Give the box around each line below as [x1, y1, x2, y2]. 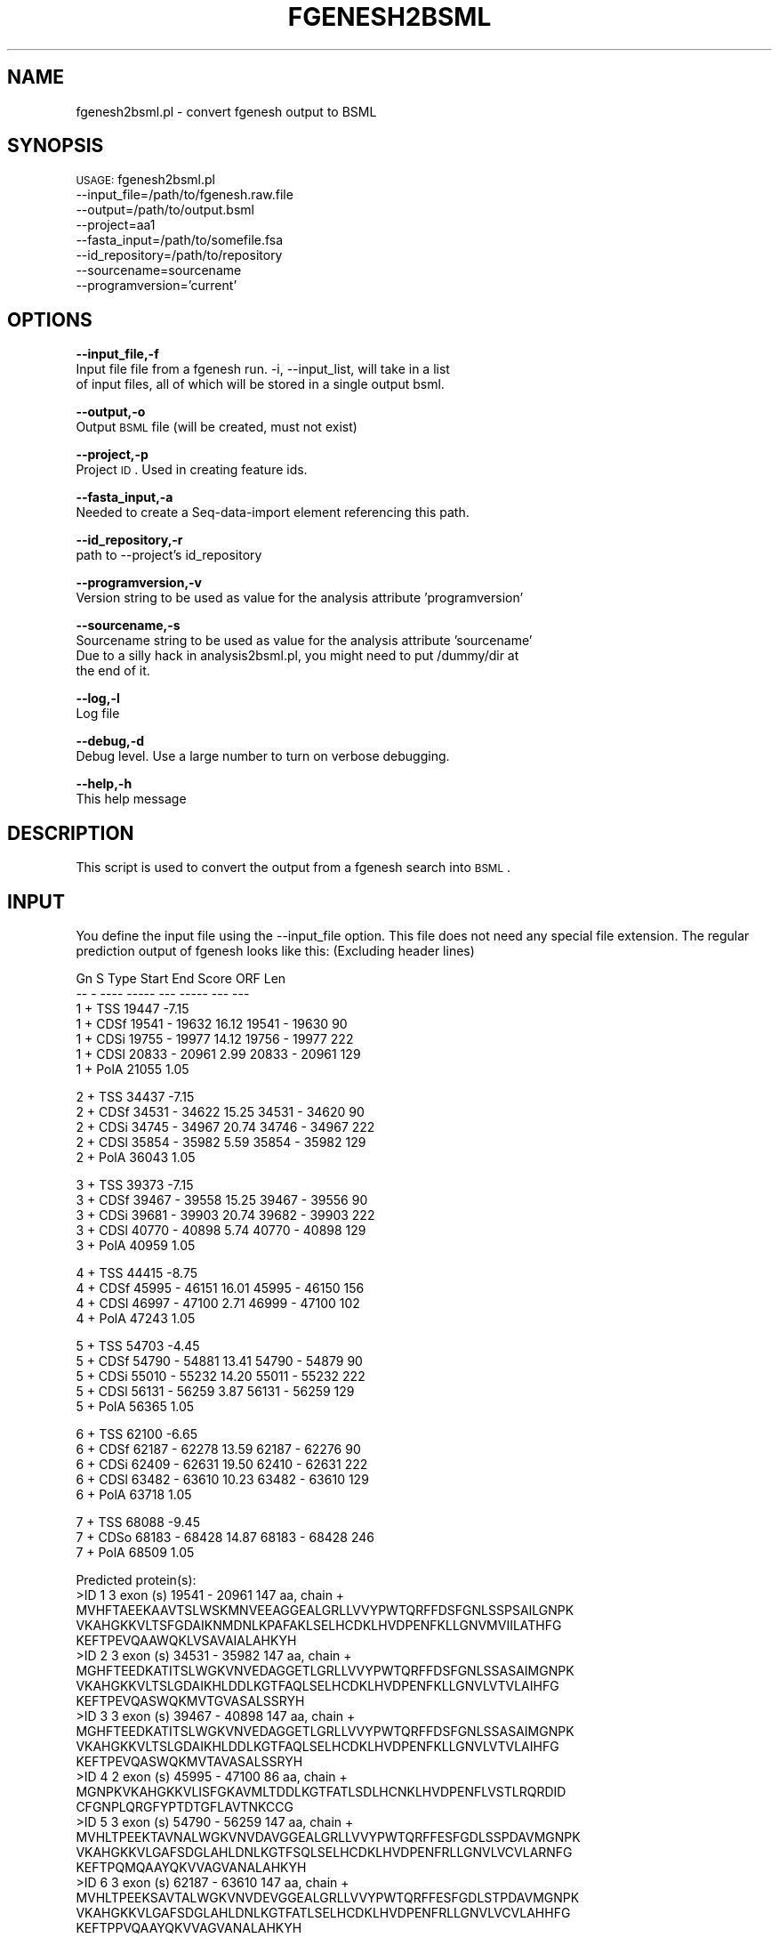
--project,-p [76, 447, 149, 463]
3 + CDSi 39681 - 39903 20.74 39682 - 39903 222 [76, 1207, 375, 1223]
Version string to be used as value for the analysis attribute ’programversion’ [76, 590, 524, 606]
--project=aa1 [76, 217, 156, 233]
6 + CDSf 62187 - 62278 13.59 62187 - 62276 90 [76, 1441, 361, 1457]
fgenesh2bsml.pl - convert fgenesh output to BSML [76, 103, 377, 119]
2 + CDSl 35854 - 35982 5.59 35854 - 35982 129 [76, 1134, 366, 1150]
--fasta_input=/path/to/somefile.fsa [76, 232, 284, 248]
